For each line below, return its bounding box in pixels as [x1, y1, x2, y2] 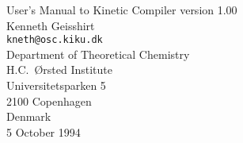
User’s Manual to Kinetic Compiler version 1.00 [6, 2, 237, 17]
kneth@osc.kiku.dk [6, 34, 103, 46]
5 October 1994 [6, 123, 81, 140]
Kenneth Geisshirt [6, 17, 95, 33]
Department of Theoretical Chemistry [6, 45, 190, 62]
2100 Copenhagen [6, 92, 92, 109]
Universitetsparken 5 [6, 77, 106, 94]
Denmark [6, 108, 51, 125]
